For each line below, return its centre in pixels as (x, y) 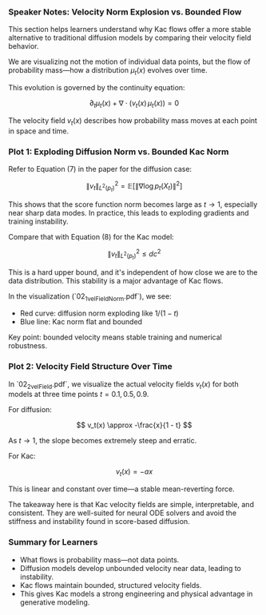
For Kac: (22, 456)
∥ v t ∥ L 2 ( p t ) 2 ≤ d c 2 (134, 254)
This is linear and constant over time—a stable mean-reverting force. (121, 489)
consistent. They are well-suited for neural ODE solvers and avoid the (123, 513)
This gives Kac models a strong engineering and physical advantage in (136, 593)
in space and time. (39, 131)
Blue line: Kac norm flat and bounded (81, 322)
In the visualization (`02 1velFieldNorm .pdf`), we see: (90, 297)
